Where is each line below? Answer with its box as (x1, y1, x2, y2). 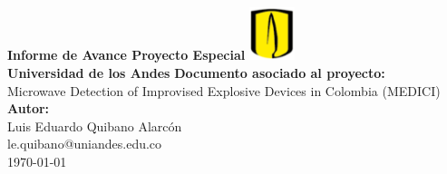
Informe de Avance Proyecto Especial (7, 45, 246, 64)
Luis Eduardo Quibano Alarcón (7, 116, 182, 135)
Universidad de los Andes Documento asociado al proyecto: (7, 63, 385, 82)
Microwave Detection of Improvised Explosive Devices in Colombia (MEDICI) (7, 81, 441, 100)
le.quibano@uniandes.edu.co (7, 134, 162, 153)
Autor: (7, 99, 50, 118)
